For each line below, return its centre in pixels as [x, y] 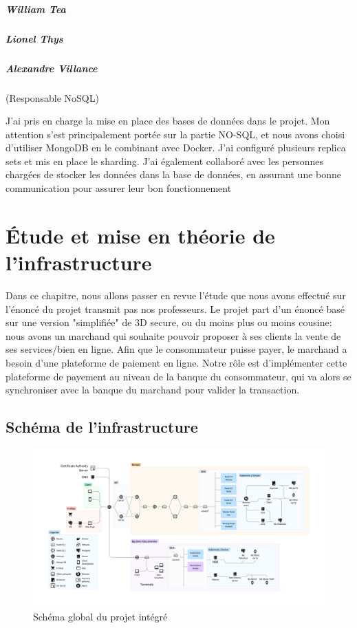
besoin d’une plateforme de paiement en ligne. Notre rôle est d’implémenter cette [176, 362]
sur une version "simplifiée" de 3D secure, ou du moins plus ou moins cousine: [169, 322]
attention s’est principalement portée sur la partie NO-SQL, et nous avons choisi [175, 134]
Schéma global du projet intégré [100, 616]
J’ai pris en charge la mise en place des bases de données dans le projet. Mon [168, 121]
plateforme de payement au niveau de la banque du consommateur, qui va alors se [178, 376]
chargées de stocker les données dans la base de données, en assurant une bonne [174, 174]
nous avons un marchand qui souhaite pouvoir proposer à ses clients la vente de [173, 335]
